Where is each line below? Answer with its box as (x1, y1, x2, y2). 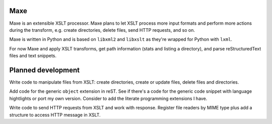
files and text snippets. (9, 53, 57, 59)
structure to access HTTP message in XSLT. (9, 111, 101, 118)
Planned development (9, 66, 80, 74)
